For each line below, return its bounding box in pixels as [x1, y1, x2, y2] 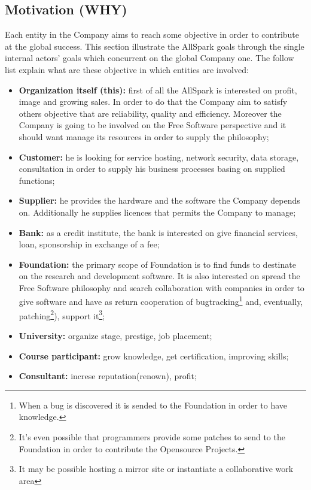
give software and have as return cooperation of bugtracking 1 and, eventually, [19, 294, 303, 308]
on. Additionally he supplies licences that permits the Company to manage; [19, 205, 296, 218]
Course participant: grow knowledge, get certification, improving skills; [19, 349, 289, 362]
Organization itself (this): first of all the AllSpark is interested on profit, [19, 83, 297, 96]
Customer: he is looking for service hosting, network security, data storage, [19, 150, 299, 163]
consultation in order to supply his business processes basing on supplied [19, 162, 285, 175]
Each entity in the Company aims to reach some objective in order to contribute [5, 28, 300, 41]
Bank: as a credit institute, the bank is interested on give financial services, [19, 226, 298, 238]
